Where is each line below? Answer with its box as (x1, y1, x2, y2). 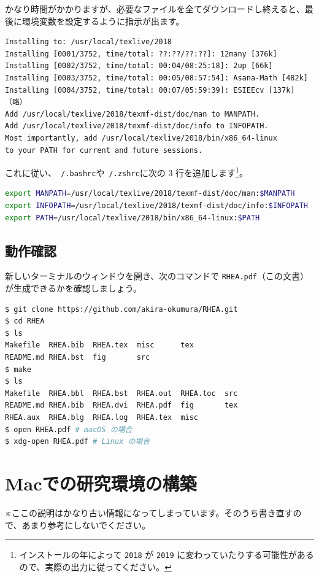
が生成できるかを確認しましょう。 (5, 282, 142, 295)
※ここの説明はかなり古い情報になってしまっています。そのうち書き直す (5, 506, 293, 519)
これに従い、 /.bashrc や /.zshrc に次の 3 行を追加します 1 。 (5, 165, 248, 179)
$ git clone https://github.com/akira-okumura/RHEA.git (5, 304, 238, 314)
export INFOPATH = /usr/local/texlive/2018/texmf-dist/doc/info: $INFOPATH (5, 201, 309, 211)
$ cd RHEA (5, 317, 45, 326)
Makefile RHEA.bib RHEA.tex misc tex (5, 341, 194, 350)
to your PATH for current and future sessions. (5, 145, 203, 155)
